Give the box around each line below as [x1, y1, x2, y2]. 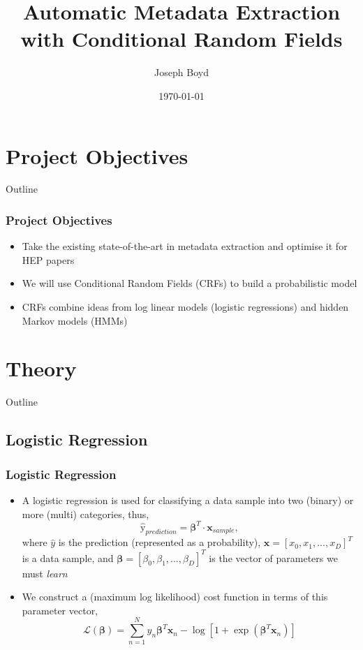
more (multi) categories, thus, [22, 506, 149, 521]
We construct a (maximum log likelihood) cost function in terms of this [22, 589, 328, 604]
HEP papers [22, 252, 75, 267]
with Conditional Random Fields [20, 24, 343, 53]
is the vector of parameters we [209, 550, 338, 565]
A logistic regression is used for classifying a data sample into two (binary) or [22, 492, 354, 507]
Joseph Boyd [154, 65, 209, 80]
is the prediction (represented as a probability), [58, 535, 261, 549]
